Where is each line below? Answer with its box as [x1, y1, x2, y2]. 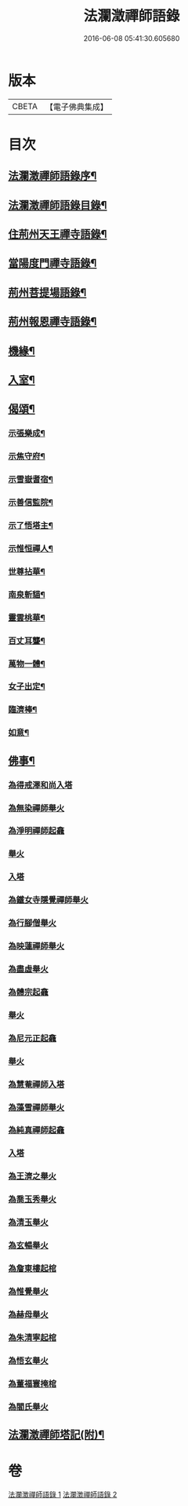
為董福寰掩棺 [8, 1378, 57, 1389]
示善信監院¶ [8, 497, 53, 508]
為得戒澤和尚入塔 [8, 779, 73, 790]
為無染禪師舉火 [8, 802, 65, 813]
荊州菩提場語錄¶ [8, 286, 87, 299]
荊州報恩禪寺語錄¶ [8, 315, 97, 328]
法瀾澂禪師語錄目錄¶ [8, 198, 107, 212]
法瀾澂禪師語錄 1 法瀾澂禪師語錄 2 [8, 1490, 117, 1499]
